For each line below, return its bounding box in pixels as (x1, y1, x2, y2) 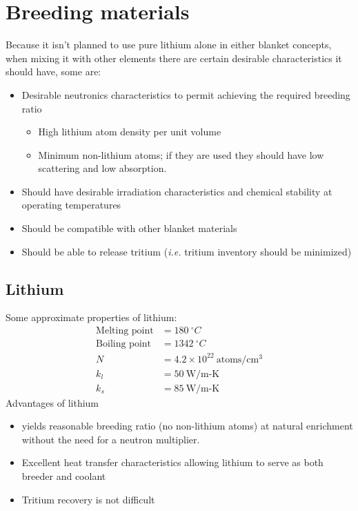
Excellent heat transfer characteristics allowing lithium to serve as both (21, 455, 324, 470)
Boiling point (96, 339, 152, 349)
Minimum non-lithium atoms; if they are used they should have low (38, 147, 324, 162)
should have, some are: (6, 64, 101, 79)
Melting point (96, 326, 154, 336)
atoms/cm (216, 354, 259, 365)
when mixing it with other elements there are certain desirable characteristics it (6, 50, 342, 65)
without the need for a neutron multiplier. (21, 432, 200, 446)
